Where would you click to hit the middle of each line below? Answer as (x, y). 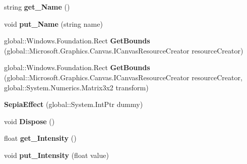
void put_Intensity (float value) (56, 155)
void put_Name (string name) (53, 23)
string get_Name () (37, 7)
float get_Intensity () (40, 138)
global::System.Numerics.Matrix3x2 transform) (76, 87)
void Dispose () (29, 121)
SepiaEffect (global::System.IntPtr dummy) (74, 104)
